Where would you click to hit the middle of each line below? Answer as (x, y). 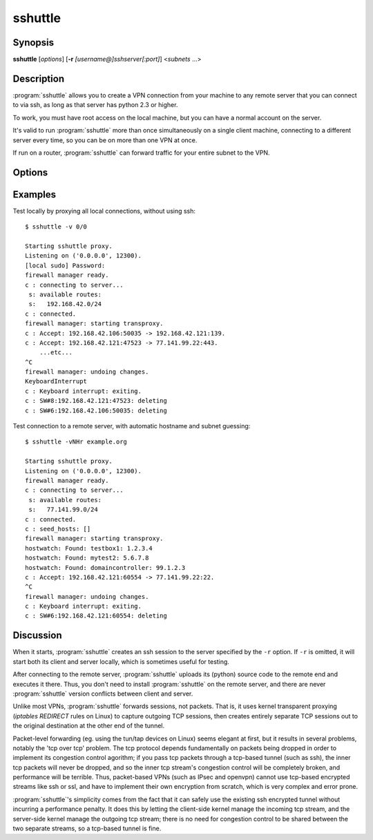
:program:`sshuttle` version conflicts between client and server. (103, 694)
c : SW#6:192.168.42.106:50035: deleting (96, 410)
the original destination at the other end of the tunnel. (89, 726)
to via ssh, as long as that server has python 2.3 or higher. (95, 105)
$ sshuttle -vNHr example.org (76, 442)
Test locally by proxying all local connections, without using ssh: (104, 211)
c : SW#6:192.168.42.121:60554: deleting (96, 616)
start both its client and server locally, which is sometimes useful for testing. (121, 661)
